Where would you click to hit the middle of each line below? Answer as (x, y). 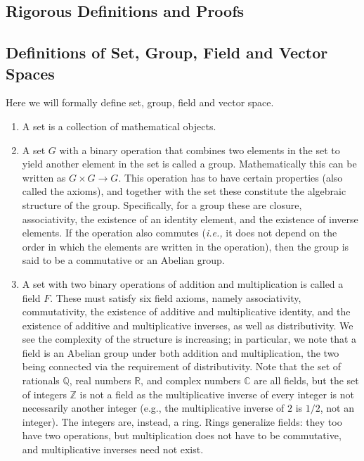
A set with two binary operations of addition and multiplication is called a (183, 283)
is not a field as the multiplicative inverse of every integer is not (217, 394)
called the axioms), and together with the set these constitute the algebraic (184, 191)
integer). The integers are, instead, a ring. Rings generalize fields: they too (182, 421)
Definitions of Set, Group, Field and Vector (167, 52)
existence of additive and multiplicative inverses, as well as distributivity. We (188, 325)
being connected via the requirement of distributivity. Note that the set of (182, 366)
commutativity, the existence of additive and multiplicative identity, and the (186, 311)
